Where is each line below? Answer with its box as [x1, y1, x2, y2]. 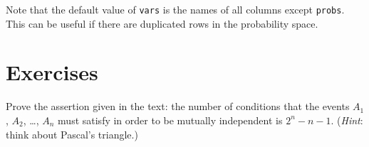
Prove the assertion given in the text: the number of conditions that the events [6, 99, 350, 114]
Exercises [6, 58, 98, 87]
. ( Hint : [331, 112, 363, 127]
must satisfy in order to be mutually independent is [58, 112, 283, 127]
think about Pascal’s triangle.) [6, 126, 138, 141]
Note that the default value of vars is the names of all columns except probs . [6, 2, 345, 16]
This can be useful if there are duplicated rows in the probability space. [6, 16, 318, 31]
